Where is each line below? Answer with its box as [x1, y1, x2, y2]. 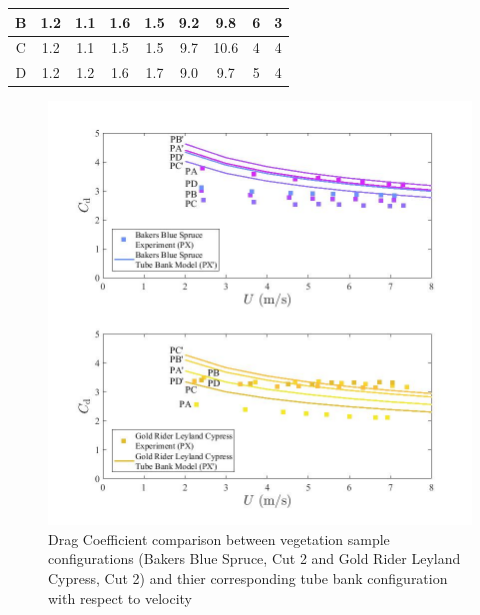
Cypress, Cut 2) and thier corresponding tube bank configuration [48, 568, 448, 589]
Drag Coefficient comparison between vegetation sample [48, 528, 390, 549]
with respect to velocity [48, 587, 192, 608]
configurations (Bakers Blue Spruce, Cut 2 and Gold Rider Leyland [48, 548, 461, 569]
